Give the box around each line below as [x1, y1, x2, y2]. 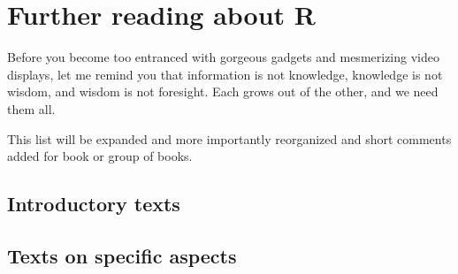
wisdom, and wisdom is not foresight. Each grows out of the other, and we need [7, 82, 439, 101]
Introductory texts [7, 190, 180, 217]
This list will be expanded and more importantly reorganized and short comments [7, 129, 452, 148]
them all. [7, 99, 56, 118]
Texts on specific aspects [7, 241, 237, 269]
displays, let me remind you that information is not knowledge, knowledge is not [7, 65, 443, 83]
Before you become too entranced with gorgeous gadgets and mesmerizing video [7, 48, 439, 66]
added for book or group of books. [7, 147, 193, 165]
